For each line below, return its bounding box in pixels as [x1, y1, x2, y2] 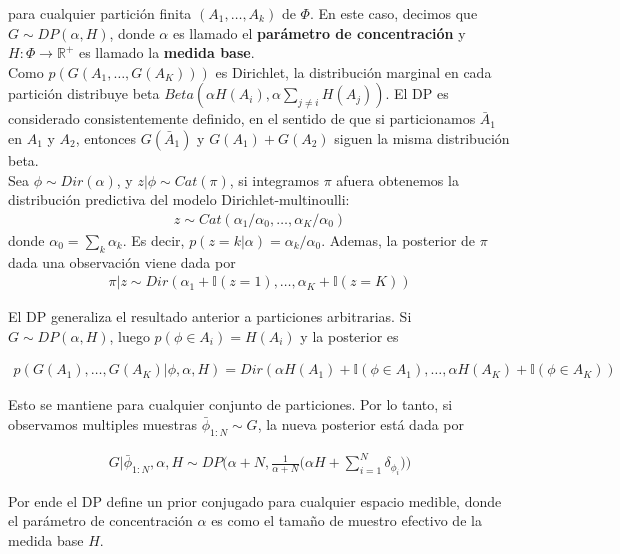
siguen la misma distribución [334, 127, 510, 148]
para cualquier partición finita [8, 3, 192, 23]
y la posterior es [300, 325, 399, 346]
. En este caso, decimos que [309, 3, 478, 23]
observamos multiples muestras [8, 414, 198, 435]
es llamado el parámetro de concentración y [172, 22, 466, 43]
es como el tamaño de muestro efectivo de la [211, 510, 482, 531]
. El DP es [385, 83, 449, 104]
